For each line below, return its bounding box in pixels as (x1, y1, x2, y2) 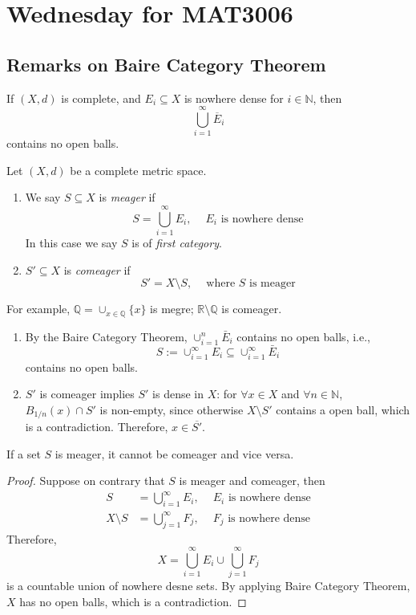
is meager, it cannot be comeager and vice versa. (55, 445, 294, 462)
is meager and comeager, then (179, 472, 325, 489)
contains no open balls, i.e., (236, 328, 370, 344)
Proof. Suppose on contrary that (6, 472, 165, 489)
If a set (6, 445, 41, 462)
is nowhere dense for (184, 89, 284, 106)
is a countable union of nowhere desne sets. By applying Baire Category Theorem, (6, 577, 410, 594)
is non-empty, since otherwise (99, 401, 244, 417)
